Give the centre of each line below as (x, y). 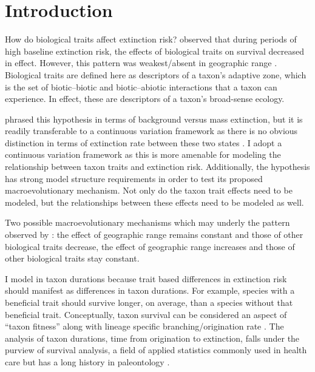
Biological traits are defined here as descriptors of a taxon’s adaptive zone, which (156, 74)
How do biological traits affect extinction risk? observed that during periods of (151, 39)
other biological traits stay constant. (72, 258)
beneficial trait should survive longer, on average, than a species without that (149, 302)
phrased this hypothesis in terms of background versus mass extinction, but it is (154, 119)
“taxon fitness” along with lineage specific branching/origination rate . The (144, 326)
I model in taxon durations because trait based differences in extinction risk (146, 278)
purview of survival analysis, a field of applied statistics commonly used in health (156, 350)
